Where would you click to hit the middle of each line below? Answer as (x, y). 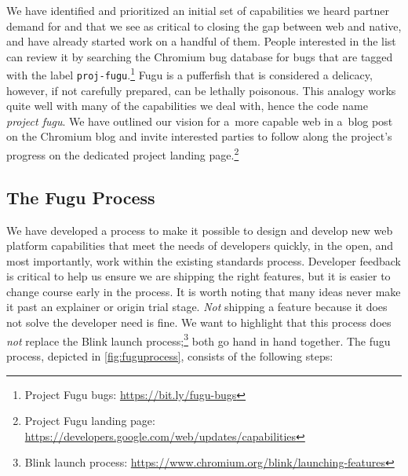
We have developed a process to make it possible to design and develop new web (200, 230)
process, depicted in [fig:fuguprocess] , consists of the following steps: (170, 355)
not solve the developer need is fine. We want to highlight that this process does (199, 322)
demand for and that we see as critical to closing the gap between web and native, (204, 26)
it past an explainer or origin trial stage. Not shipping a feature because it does (197, 307)
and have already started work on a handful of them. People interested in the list (201, 41)
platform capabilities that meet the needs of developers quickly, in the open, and (200, 245)
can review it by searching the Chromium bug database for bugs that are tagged (200, 56)
